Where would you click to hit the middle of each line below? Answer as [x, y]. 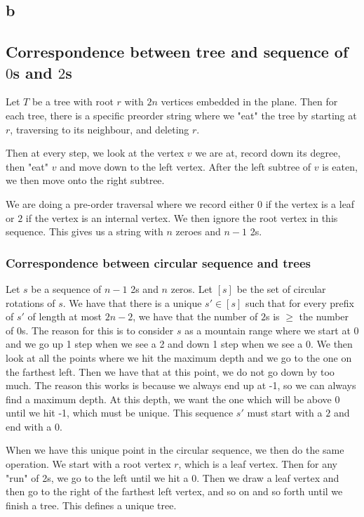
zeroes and [198, 231]
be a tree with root [73, 102]
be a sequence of [66, 288]
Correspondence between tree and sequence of [177, 52]
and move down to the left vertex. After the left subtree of [186, 166]
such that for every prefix [300, 302]
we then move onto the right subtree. [85, 180]
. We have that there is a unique [132, 302]
